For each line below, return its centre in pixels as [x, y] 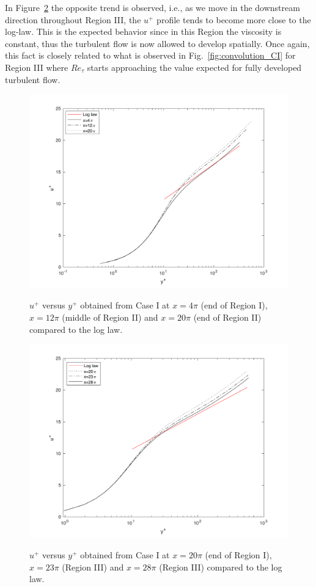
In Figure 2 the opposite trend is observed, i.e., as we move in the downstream [152, 7]
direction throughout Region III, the [73, 19]
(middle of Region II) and [110, 317]
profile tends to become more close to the [234, 19]
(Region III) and [93, 567]
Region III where [37, 67]
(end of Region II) [227, 317]
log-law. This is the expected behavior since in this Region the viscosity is [143, 31]
